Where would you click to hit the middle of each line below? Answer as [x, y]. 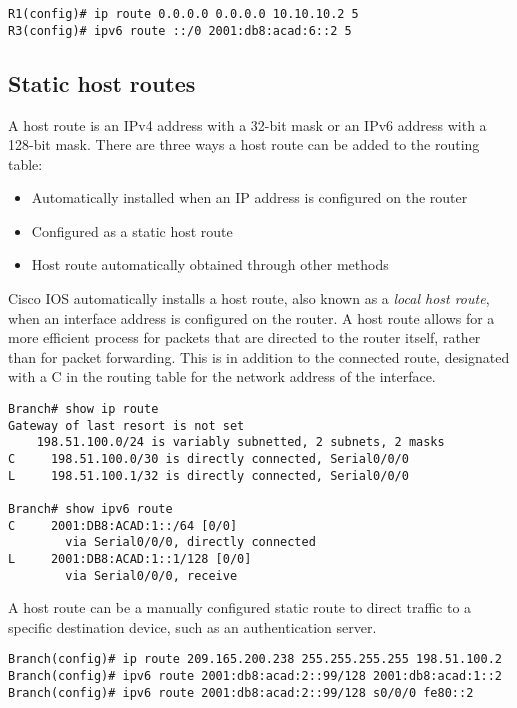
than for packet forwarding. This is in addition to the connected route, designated [259, 356]
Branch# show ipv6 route [90, 508]
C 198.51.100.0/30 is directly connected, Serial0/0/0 [208, 459]
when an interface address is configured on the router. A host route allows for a [251, 317]
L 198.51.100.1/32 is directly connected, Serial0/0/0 [208, 475]
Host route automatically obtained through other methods [210, 264]
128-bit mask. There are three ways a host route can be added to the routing [244, 144]
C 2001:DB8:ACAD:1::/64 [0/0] [123, 525]
